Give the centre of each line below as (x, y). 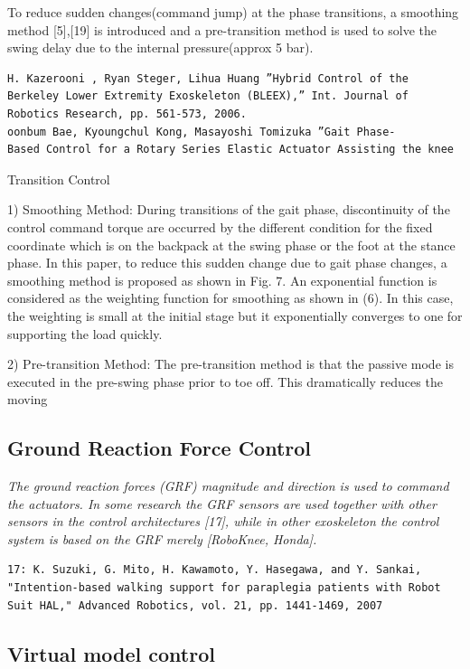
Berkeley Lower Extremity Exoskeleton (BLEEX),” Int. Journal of (208, 96)
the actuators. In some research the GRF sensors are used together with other (222, 503)
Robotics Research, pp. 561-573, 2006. (127, 113)
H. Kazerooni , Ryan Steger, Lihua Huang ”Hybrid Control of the (208, 78)
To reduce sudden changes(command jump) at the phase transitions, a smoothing (233, 12)
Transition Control (59, 179)
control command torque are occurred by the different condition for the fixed (220, 226)
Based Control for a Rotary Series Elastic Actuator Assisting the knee (230, 150)
